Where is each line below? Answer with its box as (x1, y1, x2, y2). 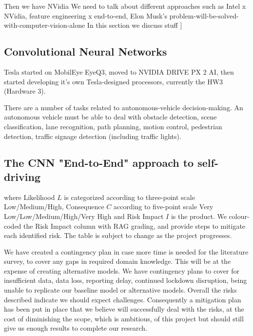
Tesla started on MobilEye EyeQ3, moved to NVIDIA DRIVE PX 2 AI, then (4, 66, 234, 77)
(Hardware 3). (4, 86, 46, 96)
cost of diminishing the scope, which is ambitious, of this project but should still (4, 313, 244, 323)
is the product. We (171, 211, 227, 221)
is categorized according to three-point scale (64, 192, 195, 202)
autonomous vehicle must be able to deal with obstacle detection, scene (4, 112, 217, 122)
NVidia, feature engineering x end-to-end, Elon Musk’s (4, 10, 167, 20)
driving (4, 169, 41, 184)
